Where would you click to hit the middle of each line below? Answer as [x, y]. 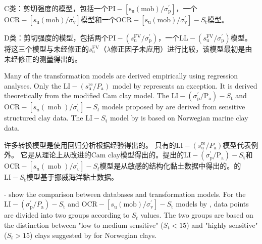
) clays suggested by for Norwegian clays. [93, 235]
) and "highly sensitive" [222, 225]
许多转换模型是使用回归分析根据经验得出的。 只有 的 [90, 145]
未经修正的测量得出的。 [43, 58]
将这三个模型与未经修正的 [46, 49]
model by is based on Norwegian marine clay [179, 118]
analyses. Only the [33, 85]
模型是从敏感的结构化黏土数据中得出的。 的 [170, 166]
